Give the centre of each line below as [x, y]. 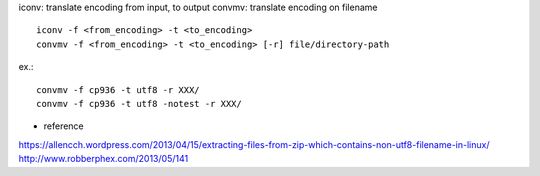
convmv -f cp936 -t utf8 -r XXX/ [118, 89]
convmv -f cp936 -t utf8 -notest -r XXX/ [139, 103]
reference [63, 126]
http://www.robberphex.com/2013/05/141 [103, 159]
